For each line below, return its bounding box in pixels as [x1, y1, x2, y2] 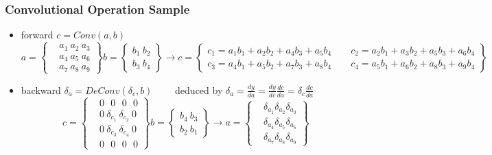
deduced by [175, 82, 223, 97]
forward [21, 27, 54, 42]
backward [21, 82, 61, 97]
